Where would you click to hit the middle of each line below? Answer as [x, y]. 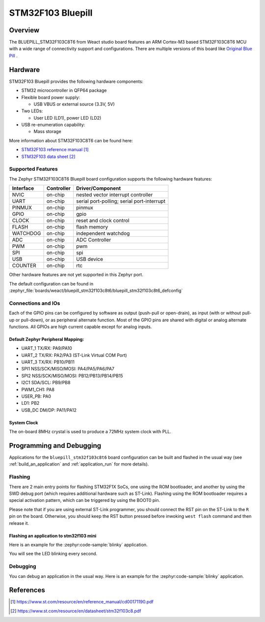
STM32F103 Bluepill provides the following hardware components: [76, 81]
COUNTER [24, 266]
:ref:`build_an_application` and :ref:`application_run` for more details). [79, 464]
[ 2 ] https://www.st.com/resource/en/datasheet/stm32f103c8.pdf [76, 611]
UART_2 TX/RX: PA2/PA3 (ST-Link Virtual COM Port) [74, 355]
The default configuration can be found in [51, 284]
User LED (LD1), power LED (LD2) [67, 118]
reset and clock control [103, 221]
